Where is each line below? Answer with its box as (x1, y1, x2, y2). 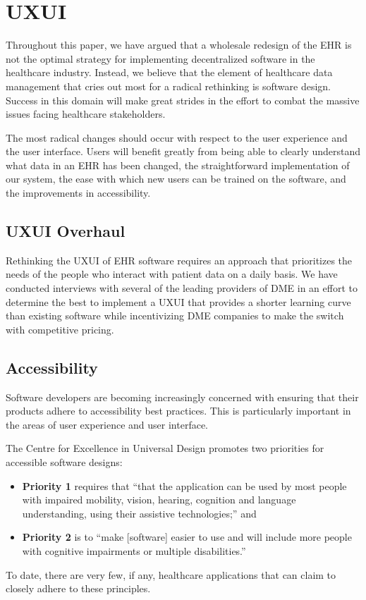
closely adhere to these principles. (6, 581, 151, 596)
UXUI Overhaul (6, 220, 126, 242)
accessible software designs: (6, 455, 123, 469)
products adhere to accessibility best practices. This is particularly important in (6, 403, 351, 418)
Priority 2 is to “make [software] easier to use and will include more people (22, 529, 352, 544)
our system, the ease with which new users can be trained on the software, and (6, 171, 346, 186)
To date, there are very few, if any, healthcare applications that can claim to (6, 567, 336, 582)
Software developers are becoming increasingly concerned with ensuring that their (6, 389, 359, 404)
